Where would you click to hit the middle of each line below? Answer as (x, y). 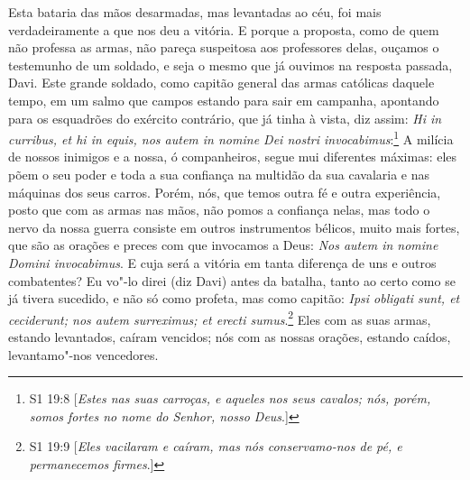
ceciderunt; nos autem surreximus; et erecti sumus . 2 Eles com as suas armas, (220, 318)
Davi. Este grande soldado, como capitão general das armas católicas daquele (221, 83)
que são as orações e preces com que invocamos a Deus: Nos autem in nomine (223, 245)
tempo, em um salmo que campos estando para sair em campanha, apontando (224, 100)
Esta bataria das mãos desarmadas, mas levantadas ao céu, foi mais (195, 12)
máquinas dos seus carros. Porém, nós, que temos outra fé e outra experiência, (225, 192)
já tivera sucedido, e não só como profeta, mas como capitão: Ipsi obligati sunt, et (234, 298)
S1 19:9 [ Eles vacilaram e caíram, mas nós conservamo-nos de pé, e (216, 446)
